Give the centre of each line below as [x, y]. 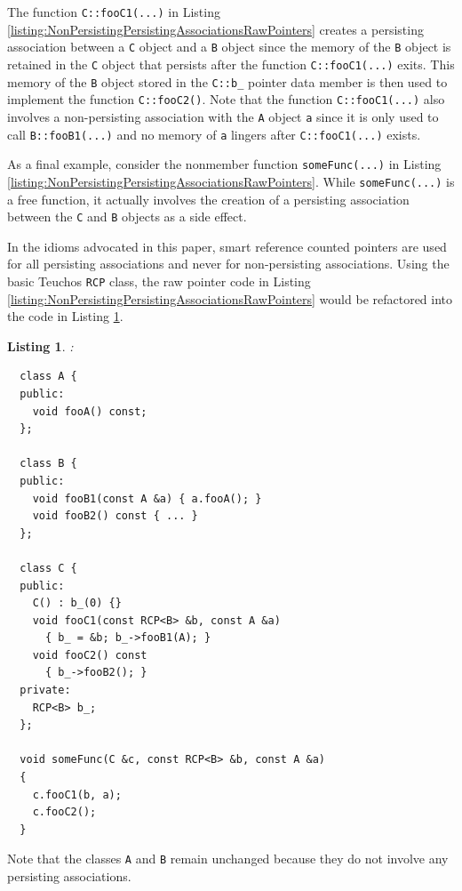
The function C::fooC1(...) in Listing [114, 12]
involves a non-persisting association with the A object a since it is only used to [223, 116]
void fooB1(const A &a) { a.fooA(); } [147, 498]
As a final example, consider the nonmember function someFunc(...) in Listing [224, 164]
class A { [48, 377]
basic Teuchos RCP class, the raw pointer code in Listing [159, 281]
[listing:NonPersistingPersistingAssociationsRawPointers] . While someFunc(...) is [231, 181]
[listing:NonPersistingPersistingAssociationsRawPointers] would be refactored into [230, 298]
